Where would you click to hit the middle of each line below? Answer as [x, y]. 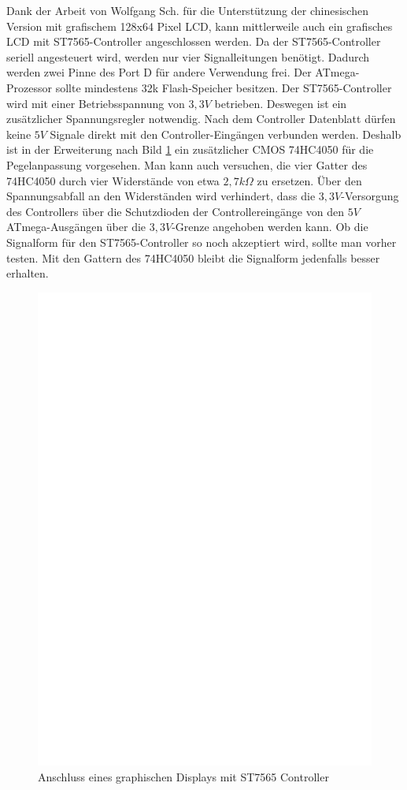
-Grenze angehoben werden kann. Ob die [270, 227]
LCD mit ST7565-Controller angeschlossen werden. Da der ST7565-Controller [194, 41]
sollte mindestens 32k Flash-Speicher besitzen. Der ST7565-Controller [224, 87]
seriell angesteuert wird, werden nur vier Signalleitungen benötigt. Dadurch [188, 56]
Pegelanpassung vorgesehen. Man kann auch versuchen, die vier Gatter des [187, 164]
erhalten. [28, 273]
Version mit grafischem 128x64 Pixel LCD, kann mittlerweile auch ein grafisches [200, 26]
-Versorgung [370, 196]
